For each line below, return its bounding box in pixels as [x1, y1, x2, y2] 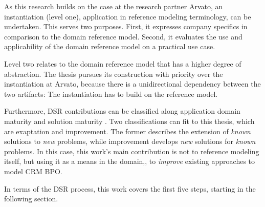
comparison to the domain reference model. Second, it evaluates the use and [4, 31, 242, 42]
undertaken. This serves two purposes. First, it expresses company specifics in [4, 21, 248, 32]
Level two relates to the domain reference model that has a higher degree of [4, 58, 241, 69]
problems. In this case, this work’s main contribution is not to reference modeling [4, 146, 259, 156]
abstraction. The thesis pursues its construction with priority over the [4, 68, 223, 79]
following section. [4, 193, 58, 204]
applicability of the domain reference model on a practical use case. [4, 41, 215, 52]
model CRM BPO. [4, 165, 62, 176]
